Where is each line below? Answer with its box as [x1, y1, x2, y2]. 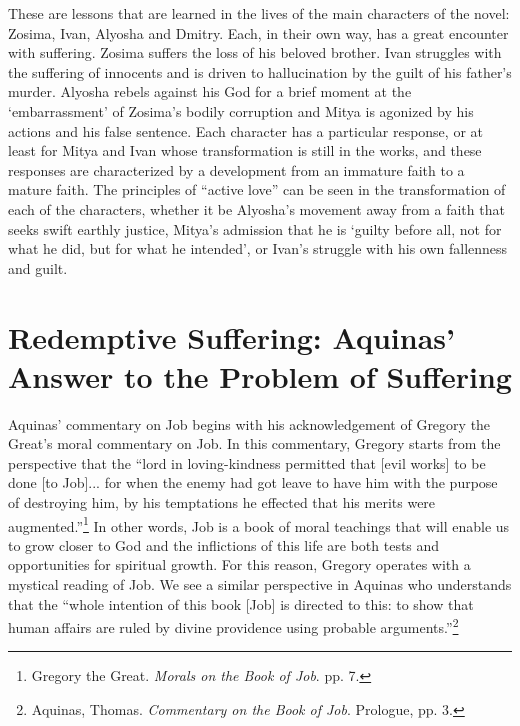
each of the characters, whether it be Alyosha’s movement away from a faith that [8, 198, 505, 219]
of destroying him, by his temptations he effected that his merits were [8, 492, 436, 512]
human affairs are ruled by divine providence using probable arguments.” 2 [8, 614, 459, 637]
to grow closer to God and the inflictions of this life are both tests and [8, 534, 440, 555]
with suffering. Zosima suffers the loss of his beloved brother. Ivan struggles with [8, 42, 502, 63]
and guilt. [8, 257, 68, 278]
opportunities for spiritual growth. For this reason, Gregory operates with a [8, 554, 471, 575]
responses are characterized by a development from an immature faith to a [8, 159, 465, 180]
